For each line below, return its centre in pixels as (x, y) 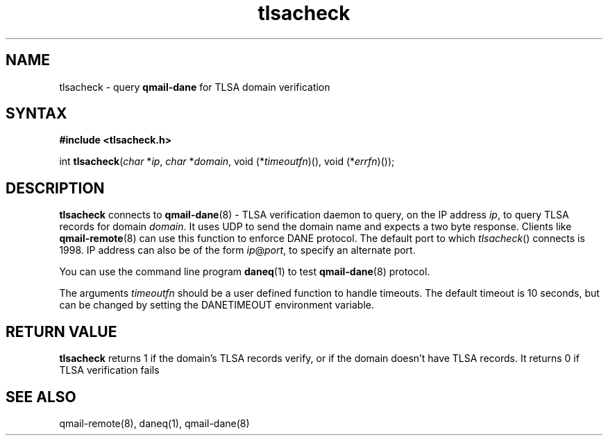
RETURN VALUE (61, 331)
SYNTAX (36, 114)
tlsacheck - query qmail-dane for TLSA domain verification (195, 87)
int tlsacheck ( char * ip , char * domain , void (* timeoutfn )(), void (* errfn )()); (227, 162)
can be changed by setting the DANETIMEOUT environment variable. (217, 305)
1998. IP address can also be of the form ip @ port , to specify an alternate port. (237, 250)
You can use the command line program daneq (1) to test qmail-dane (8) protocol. (245, 272)
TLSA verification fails (109, 370)
